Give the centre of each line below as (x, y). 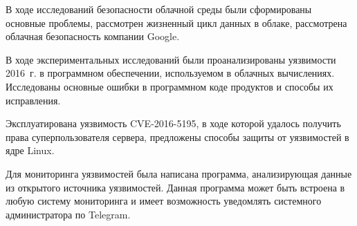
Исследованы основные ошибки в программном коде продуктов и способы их (170, 86)
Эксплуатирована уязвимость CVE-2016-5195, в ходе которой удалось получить (173, 123)
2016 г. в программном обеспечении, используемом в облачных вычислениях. (170, 73)
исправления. (33, 100)
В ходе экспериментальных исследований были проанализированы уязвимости (171, 59)
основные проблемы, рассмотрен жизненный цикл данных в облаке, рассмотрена (176, 22)
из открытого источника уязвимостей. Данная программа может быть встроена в (175, 187)
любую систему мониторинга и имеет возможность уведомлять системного (164, 201)
